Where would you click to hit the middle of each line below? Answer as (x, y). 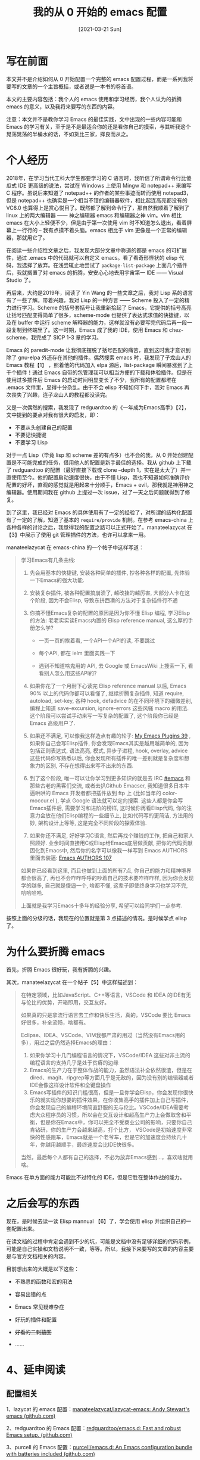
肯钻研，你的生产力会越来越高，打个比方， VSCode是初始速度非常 (111, 1129)
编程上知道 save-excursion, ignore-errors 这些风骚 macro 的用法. (109, 708)
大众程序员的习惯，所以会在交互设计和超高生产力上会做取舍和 (110, 1115)
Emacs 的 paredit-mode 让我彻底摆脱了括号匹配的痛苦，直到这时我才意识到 (99, 350)
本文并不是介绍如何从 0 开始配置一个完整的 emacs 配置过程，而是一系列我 (97, 79)
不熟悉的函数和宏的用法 (43, 1281)
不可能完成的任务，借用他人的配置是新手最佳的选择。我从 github (95, 462)
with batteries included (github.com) (51, 1453)
